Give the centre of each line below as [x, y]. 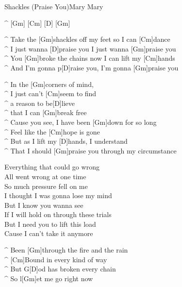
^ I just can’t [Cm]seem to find [50, 93]
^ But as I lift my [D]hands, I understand [66, 141]
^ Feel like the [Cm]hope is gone [52, 131]
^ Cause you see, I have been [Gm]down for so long [81, 122]
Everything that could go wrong [52, 167]
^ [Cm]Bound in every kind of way [56, 259]
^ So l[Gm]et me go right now [49, 278]
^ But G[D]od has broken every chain [60, 269]
